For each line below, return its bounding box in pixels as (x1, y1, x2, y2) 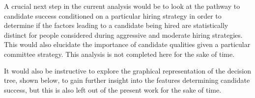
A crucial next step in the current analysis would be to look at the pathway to (4, 1, 240, 11)
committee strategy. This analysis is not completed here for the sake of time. (4, 49, 235, 59)
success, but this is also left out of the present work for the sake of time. (4, 84, 222, 95)
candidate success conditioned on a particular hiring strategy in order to (4, 10, 222, 21)
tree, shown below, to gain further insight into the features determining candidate (4, 75, 250, 85)
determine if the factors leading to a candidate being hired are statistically (4, 20, 228, 30)
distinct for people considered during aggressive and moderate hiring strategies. (4, 29, 243, 40)
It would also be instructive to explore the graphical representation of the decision (4, 65, 251, 75)
